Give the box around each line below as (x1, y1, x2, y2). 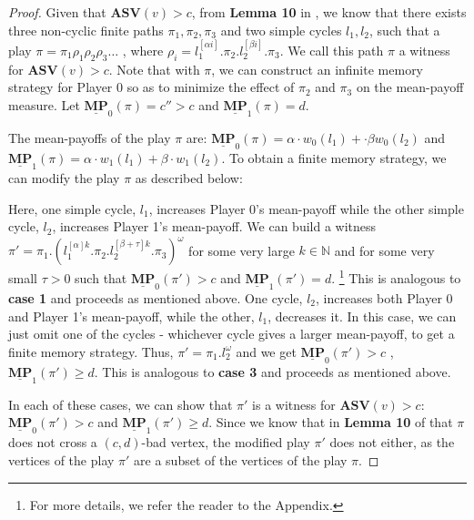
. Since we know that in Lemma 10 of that (208, 413, 453, 432)
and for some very (334, 240, 435, 260)
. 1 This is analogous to (331, 266, 461, 287)
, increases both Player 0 (316, 288, 453, 307)
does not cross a (8, 433, 97, 452)
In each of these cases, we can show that (8, 394, 233, 413)
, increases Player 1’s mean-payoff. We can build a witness (52, 217, 377, 236)
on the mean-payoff (356, 77, 464, 97)
